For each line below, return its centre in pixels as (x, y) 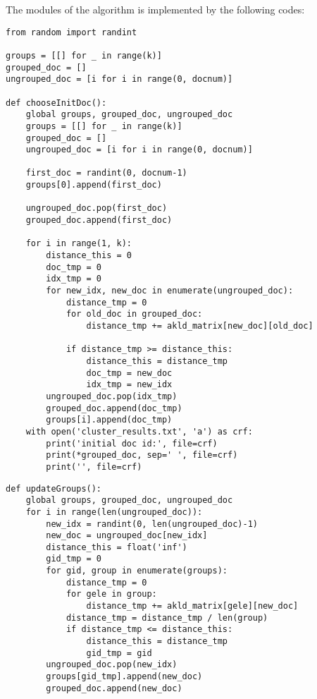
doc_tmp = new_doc (129, 373)
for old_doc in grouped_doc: (134, 314)
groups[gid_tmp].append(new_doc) (124, 677)
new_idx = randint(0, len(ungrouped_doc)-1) (152, 524)
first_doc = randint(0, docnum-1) (106, 173)
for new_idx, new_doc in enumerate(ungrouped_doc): (170, 291)
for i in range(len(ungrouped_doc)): (114, 512)
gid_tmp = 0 (74, 559)
